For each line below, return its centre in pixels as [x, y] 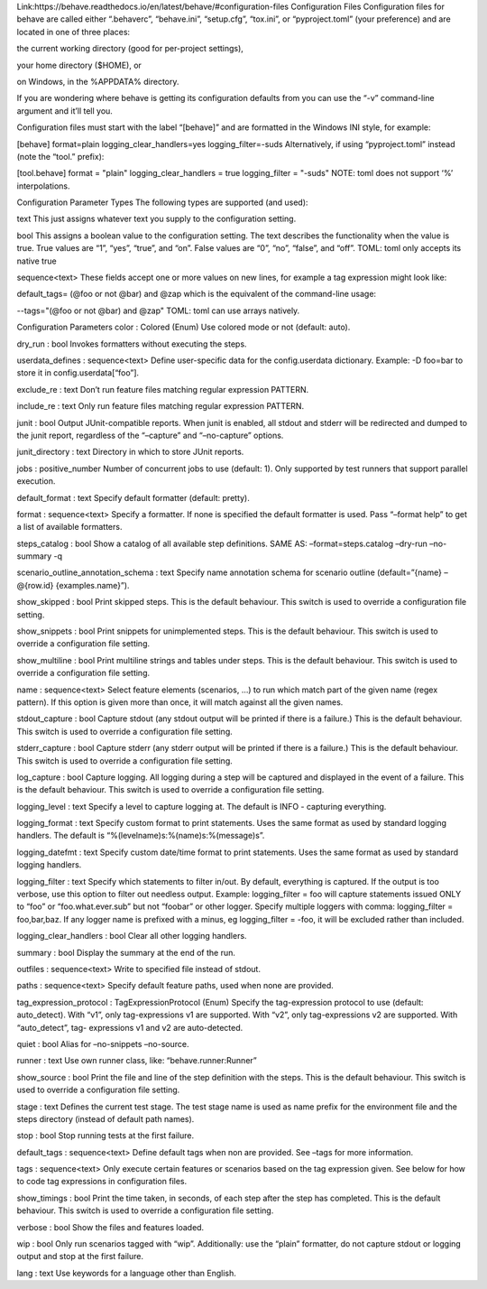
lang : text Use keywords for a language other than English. [126, 1273]
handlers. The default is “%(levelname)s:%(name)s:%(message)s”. [141, 836]
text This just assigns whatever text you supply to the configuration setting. [156, 219]
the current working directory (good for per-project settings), [130, 49]
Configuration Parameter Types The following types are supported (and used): [162, 202]
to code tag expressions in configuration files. [102, 1182]
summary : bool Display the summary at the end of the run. [126, 952]
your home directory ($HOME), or [79, 65]
